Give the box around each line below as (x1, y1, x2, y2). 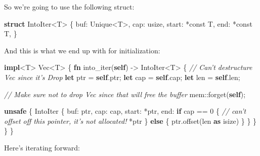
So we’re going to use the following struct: (4, 2, 135, 12)
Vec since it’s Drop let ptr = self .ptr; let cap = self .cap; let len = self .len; (4, 71, 240, 82)
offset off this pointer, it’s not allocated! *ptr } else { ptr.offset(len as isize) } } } (4, 115, 257, 126)
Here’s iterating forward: (4, 142, 80, 152)
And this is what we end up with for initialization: (4, 45, 160, 55)
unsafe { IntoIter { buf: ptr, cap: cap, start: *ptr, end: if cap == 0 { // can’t (4, 106, 246, 116)
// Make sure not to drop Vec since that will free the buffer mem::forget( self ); (4, 89, 246, 99)
